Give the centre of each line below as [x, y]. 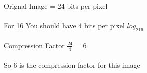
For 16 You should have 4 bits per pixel [64, 25]
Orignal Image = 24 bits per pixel [56, 6]
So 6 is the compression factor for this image [72, 65]
